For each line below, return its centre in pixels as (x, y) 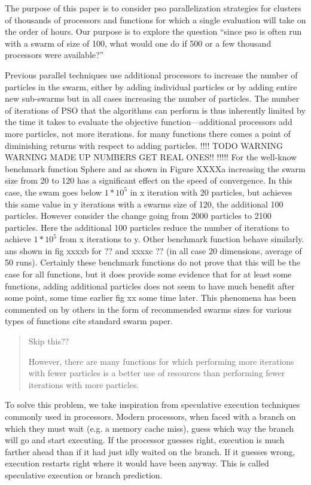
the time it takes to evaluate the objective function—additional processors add (149, 122)
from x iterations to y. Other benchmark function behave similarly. (182, 239)
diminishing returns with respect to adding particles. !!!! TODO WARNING (144, 145)
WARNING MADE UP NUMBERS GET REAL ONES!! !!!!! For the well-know (151, 157)
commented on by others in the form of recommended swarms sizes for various (148, 309)
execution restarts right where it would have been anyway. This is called (137, 463)
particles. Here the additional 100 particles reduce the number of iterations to (147, 227)
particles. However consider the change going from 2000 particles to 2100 (138, 216)
